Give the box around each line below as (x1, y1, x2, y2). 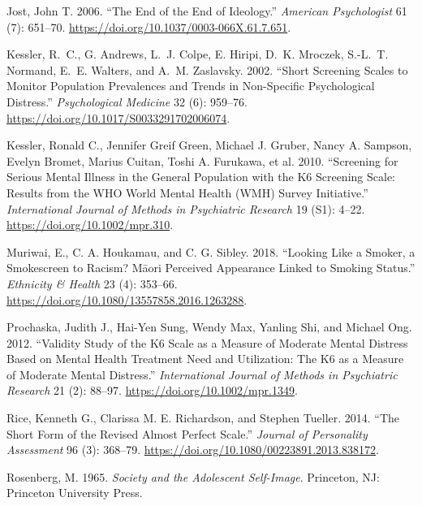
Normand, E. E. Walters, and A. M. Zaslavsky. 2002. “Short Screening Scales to (6, 61, 408, 78)
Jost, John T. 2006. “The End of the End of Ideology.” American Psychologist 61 (6, 2, 407, 19)
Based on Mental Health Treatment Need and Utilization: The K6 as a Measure (6, 350, 404, 367)
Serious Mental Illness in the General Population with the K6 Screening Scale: (6, 168, 395, 185)
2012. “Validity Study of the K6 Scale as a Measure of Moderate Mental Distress (6, 334, 408, 351)
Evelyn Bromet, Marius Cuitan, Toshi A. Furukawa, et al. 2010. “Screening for (6, 152, 398, 169)
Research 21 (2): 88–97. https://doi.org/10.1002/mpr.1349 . (6, 382, 298, 399)
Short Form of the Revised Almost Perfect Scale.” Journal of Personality (6, 425, 368, 442)
